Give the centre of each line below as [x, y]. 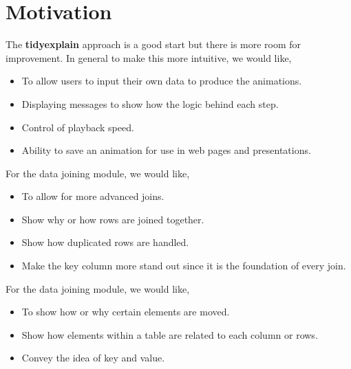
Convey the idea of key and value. [93, 358]
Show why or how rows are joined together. [113, 219]
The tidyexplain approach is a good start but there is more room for [153, 44]
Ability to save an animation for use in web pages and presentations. [166, 150]
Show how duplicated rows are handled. [105, 242]
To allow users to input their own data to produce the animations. [162, 81]
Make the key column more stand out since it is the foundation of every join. [184, 266]
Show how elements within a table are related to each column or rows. [170, 334]
